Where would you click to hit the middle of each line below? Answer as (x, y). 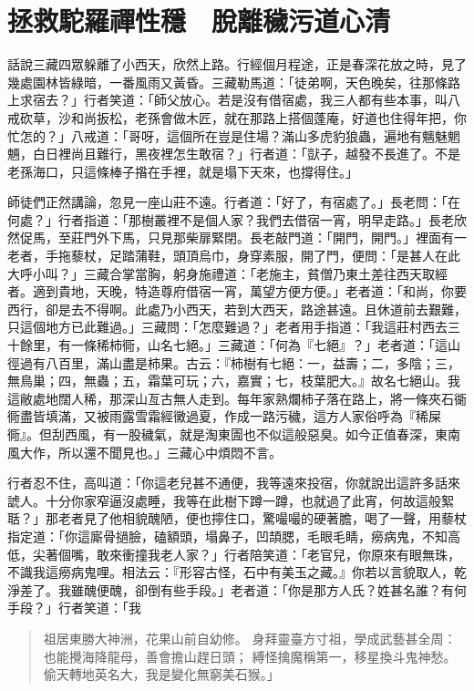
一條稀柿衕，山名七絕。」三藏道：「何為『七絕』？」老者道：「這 (259, 345)
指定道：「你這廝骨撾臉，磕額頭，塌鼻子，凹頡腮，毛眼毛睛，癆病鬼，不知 (227, 536)
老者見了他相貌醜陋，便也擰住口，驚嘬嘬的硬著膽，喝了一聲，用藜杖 (262, 518)
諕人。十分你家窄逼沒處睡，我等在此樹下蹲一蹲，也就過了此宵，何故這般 (224, 500)
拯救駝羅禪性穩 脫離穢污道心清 (199, 21)
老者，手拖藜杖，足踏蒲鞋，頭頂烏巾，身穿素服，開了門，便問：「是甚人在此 (234, 256)
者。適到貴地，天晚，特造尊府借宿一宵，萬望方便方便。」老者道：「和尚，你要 (237, 291)
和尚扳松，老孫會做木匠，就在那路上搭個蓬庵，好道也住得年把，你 (268, 117)
